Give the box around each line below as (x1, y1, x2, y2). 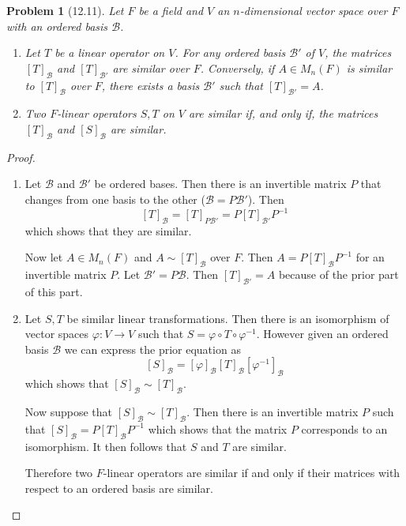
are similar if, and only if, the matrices (188, 105, 378, 122)
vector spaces (24, 325, 89, 342)
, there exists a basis (101, 77, 200, 93)
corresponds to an (301, 420, 388, 437)
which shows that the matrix (148, 420, 288, 437)
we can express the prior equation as (64, 340, 241, 357)
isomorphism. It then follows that (24, 438, 187, 454)
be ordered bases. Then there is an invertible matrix (94, 175, 347, 192)
